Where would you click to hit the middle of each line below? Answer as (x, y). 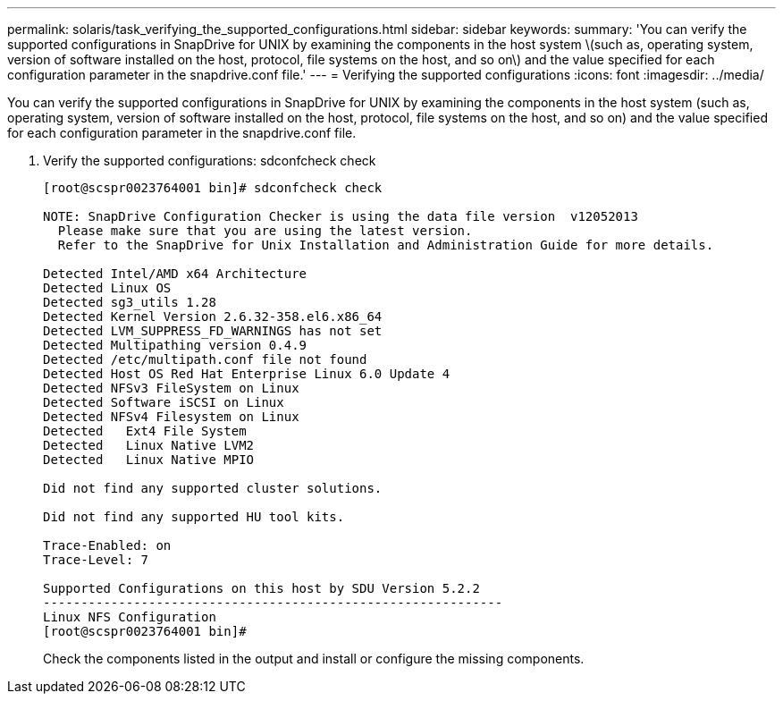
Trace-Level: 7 (96, 560)
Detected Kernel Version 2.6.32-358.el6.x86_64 (213, 317)
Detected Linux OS (107, 288)
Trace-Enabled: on (107, 545)
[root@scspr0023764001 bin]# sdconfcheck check (213, 188)
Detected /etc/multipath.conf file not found (205, 359)
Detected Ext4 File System (145, 431)
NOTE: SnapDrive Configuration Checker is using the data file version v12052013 (341, 216)
